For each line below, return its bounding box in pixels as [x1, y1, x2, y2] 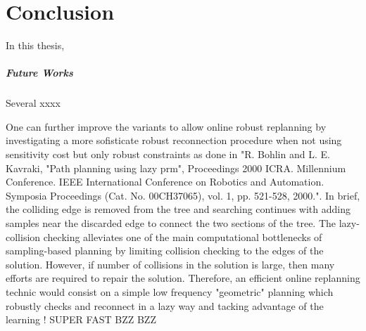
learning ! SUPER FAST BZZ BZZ [6, 312, 156, 327]
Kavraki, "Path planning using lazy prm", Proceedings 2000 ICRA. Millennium [6, 160, 346, 175]
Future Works [6, 65, 73, 80]
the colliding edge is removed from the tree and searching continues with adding [6, 202, 351, 216]
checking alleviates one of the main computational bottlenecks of [43, 229, 322, 244]
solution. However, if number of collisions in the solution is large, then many [6, 257, 335, 271]
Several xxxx [6, 96, 61, 110]
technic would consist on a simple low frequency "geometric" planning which [6, 285, 334, 299]
